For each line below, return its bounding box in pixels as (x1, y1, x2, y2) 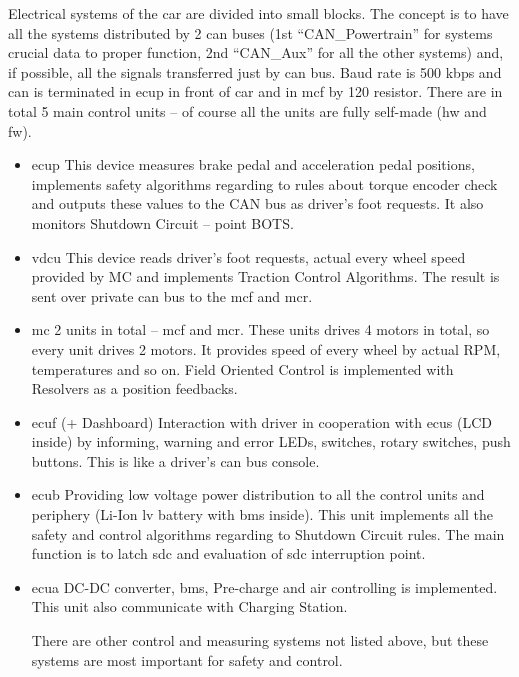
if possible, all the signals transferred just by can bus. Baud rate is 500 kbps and (8, 61, 502, 82)
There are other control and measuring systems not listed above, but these (31, 630, 489, 651)
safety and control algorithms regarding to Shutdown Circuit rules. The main (31, 523, 505, 544)
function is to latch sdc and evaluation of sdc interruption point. (31, 543, 426, 564)
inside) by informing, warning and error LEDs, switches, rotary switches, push (31, 431, 511, 452)
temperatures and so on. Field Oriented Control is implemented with (31, 358, 454, 379)
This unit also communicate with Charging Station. (31, 596, 348, 617)
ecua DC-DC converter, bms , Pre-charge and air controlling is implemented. (31, 576, 498, 597)
